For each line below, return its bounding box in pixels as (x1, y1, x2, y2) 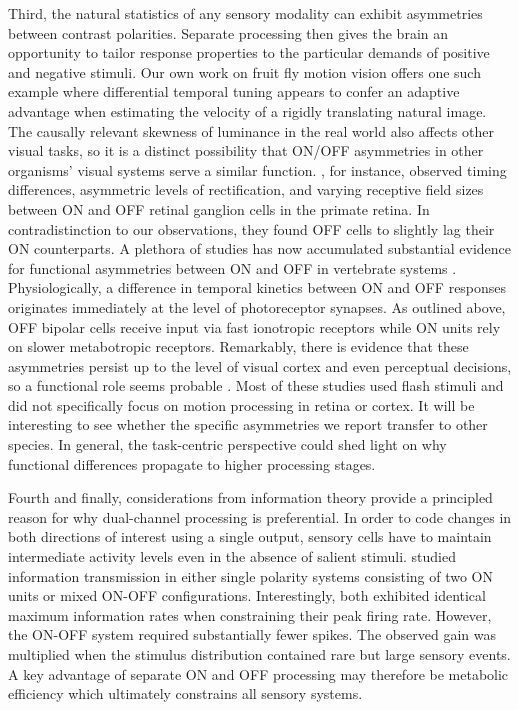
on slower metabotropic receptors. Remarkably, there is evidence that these (8, 336, 469, 357)
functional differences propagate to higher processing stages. (8, 453, 376, 474)
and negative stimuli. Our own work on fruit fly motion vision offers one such (8, 61, 481, 82)
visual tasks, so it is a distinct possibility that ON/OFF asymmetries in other (8, 140, 484, 161)
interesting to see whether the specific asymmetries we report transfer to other (8, 414, 488, 435)
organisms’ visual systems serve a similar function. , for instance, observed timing (8, 159, 507, 180)
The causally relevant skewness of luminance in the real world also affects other (8, 120, 494, 141)
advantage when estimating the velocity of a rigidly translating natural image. (8, 100, 487, 121)
